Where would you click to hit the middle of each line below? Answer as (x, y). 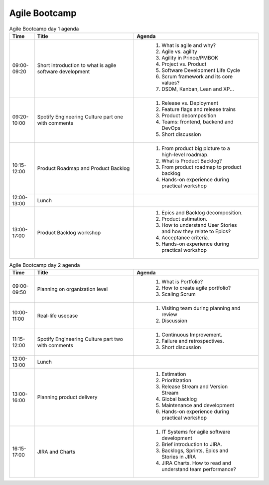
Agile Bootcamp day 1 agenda (44, 28)
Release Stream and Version (195, 387)
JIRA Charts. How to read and (197, 463)
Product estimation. (185, 219)
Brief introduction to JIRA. (192, 445)
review (169, 315)
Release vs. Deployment (190, 103)
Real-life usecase (58, 316)
